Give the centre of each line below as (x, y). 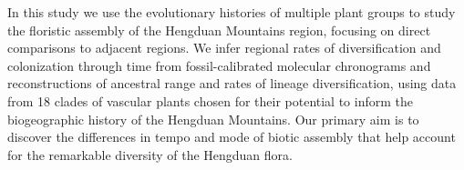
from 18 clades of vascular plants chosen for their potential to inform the (211, 100)
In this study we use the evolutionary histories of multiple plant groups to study (232, 12)
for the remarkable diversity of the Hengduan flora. (150, 154)
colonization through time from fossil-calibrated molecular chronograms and (219, 65)
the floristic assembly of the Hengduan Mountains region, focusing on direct (219, 30)
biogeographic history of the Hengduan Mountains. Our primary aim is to (213, 119)
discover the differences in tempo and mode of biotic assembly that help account (232, 137)
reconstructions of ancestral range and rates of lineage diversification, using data (232, 83)
